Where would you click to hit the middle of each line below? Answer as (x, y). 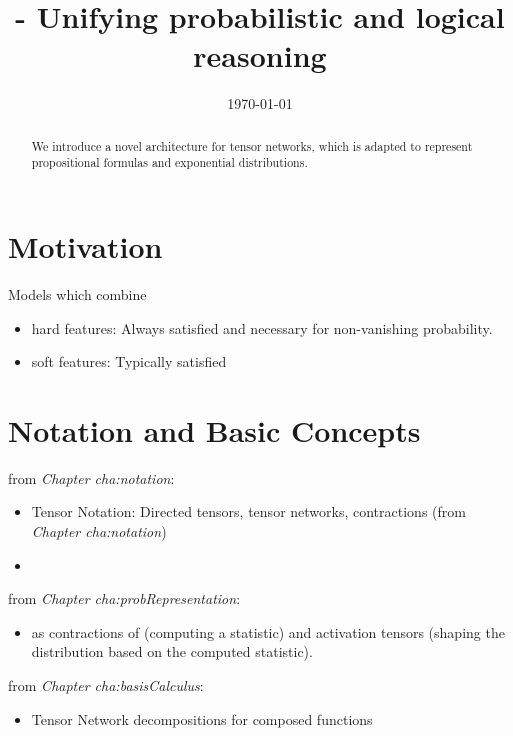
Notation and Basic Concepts (214, 429)
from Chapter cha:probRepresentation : (124, 598)
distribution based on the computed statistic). (172, 651)
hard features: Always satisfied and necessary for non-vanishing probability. (262, 327)
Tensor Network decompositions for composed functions (202, 718)
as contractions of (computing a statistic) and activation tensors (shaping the (268, 631)
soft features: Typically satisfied (129, 361)
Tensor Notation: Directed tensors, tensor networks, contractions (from (248, 511)
